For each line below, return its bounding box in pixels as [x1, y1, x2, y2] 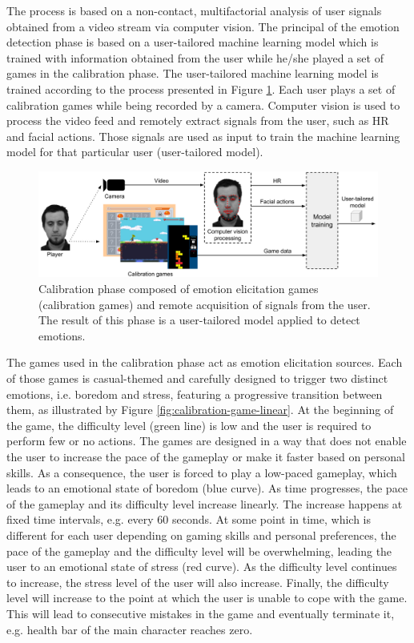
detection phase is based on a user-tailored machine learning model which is [6, 34, 379, 50]
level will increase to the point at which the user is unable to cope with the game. [6, 589, 408, 606]
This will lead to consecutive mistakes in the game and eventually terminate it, [6, 605, 395, 621]
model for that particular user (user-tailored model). [6, 143, 263, 160]
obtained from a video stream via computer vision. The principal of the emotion [6, 18, 400, 34]
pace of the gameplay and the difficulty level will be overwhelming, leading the [6, 542, 392, 559]
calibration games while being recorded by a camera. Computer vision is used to [6, 96, 400, 113]
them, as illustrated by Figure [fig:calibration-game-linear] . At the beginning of [6, 401, 394, 418]
